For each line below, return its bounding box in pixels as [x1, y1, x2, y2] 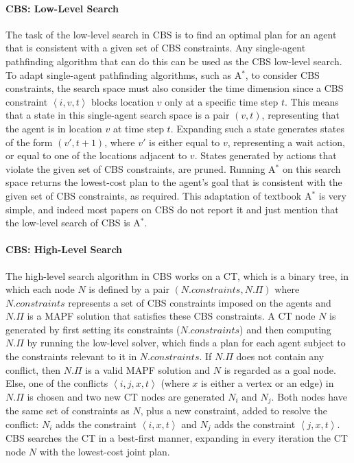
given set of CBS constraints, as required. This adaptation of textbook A [5, 188, 312, 202]
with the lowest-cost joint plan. [39, 444, 170, 458]
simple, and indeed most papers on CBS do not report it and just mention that [5, 202, 339, 216]
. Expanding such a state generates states [170, 121, 345, 135]
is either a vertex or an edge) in [201, 376, 334, 390]
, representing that [261, 108, 340, 122]
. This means [285, 94, 339, 108]
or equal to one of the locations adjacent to [5, 148, 187, 163]
